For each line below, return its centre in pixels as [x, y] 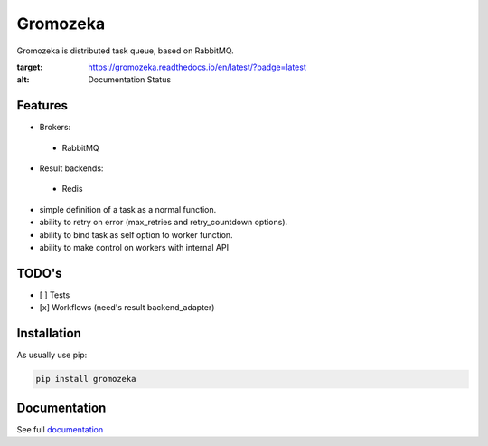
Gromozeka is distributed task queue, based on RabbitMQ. [125, 51]
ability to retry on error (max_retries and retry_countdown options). [164, 223]
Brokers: [55, 128]
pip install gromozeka [86, 379]
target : [30, 67]
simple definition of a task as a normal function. [128, 209]
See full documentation [60, 429]
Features [42, 105]
